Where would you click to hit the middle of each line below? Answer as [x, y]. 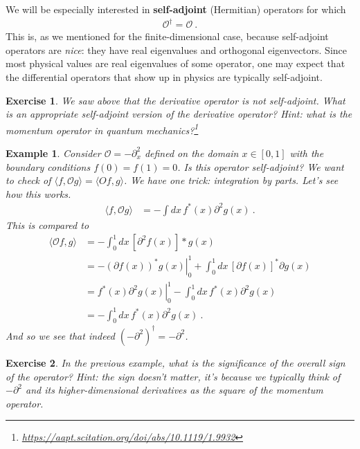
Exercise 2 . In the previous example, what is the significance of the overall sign [175, 362]
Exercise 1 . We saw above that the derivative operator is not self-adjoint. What [175, 100]
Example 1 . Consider [53, 153]
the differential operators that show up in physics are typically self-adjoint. [164, 76]
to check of [28, 180]
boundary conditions [48, 166]
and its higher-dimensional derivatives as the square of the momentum [174, 390]
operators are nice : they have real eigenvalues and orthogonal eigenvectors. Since [177, 49]
